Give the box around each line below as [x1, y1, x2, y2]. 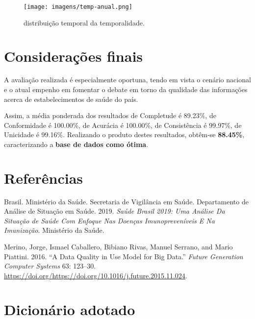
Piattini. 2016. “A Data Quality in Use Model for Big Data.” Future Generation [4, 251, 243, 261]
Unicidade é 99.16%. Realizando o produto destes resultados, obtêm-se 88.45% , [4, 129, 245, 140]
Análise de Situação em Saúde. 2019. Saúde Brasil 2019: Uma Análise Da [4, 206, 225, 216]
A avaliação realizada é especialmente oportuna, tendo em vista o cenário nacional [4, 74, 251, 85]
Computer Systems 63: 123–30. [4, 261, 96, 271]
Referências [4, 168, 83, 188]
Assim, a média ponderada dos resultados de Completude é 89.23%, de [4, 110, 216, 121]
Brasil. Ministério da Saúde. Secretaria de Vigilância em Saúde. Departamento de [4, 196, 249, 206]
